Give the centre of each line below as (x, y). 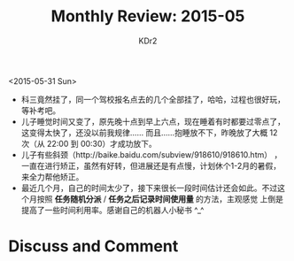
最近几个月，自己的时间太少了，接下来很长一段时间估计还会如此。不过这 (153, 188)
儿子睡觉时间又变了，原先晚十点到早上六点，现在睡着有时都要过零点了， (153, 121)
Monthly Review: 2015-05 (148, 16)
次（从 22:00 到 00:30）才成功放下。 (89, 143)
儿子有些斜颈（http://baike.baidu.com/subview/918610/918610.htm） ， (151, 154)
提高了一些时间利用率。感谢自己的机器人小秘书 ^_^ (112, 210)
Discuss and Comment (93, 246)
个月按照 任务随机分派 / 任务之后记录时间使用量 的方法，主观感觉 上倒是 (152, 199)
